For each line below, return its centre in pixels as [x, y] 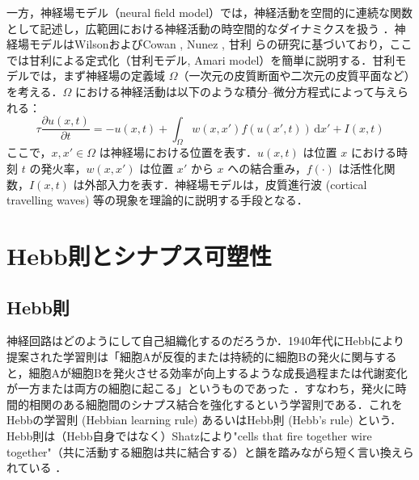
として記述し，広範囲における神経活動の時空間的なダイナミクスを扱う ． [201, 28]
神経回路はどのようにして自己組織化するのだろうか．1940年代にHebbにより [206, 341]
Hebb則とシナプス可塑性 [139, 255]
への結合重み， [267, 168]
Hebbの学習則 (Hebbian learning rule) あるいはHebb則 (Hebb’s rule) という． [204, 420]
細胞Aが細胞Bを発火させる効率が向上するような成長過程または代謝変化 [218, 372]
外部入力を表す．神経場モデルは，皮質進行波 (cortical [226, 184]
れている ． [37, 467]
